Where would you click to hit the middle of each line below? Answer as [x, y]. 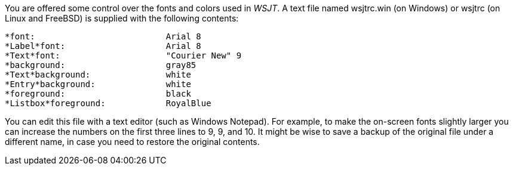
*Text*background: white [98, 75]
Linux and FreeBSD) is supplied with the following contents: [122, 18]
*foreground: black [98, 94]
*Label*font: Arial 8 [103, 46]
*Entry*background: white [98, 84]
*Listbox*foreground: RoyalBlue [108, 103]
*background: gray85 [101, 65]
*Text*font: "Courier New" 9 [123, 55]
